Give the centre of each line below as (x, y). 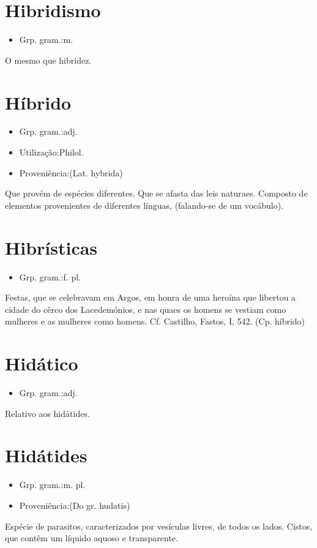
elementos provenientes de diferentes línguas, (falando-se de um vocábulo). (144, 205)
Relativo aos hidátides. (47, 413)
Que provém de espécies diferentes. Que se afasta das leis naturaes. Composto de (156, 193)
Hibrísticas (51, 247)
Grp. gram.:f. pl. (50, 276)
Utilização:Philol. (51, 152)
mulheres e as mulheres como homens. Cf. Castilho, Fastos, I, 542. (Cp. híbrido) (155, 321)
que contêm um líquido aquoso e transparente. (91, 538)
